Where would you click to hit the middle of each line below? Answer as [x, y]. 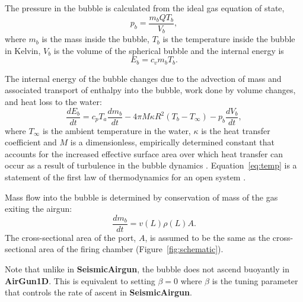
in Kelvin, [23, 50]
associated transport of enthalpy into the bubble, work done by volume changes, [150, 90]
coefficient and [31, 142]
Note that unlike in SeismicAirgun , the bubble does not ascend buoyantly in [147, 269]
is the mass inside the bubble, [95, 39]
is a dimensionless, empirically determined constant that [173, 142]
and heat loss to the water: [53, 101]
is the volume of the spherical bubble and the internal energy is [169, 50]
